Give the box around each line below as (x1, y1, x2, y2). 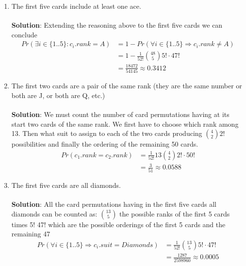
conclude (11, 29, 37, 39)
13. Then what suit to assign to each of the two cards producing (11, 128, 202, 138)
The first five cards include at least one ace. (11, 1, 141, 11)
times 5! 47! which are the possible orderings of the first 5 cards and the (11, 219, 226, 229)
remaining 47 (11, 229, 50, 239)
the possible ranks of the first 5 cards (119, 208, 230, 218)
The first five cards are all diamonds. (11, 180, 121, 190)
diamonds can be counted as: (11, 208, 98, 218)
